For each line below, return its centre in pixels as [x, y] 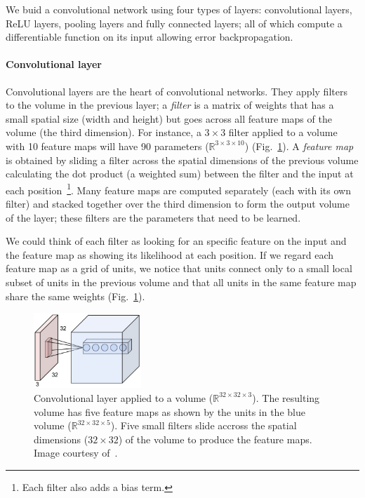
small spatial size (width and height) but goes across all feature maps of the [169, 118]
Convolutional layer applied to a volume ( [124, 397]
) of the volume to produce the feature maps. [215, 439]
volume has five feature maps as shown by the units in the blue [170, 411]
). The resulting [286, 397]
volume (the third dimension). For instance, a [104, 132]
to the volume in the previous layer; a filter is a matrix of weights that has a [170, 105]
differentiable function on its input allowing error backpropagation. [150, 37]
